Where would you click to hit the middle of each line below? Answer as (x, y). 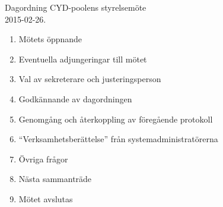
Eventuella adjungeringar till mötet (83, 59)
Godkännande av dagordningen (75, 98)
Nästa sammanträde (55, 179)
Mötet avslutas (46, 198)
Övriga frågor (43, 159)
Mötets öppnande (50, 39)
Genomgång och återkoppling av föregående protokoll (116, 119)
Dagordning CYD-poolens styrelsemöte (76, 7)
